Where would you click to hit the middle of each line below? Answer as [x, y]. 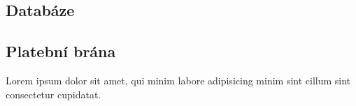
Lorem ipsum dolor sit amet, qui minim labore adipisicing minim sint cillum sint [178, 80]
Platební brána [61, 51]
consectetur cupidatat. [54, 94]
